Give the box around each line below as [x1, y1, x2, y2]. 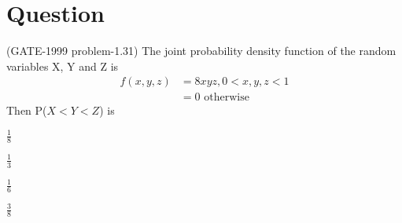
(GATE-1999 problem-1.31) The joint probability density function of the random [6, 42, 396, 59]
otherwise [204, 92, 249, 104]
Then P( [6, 102, 47, 119]
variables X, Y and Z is [6, 57, 119, 74]
